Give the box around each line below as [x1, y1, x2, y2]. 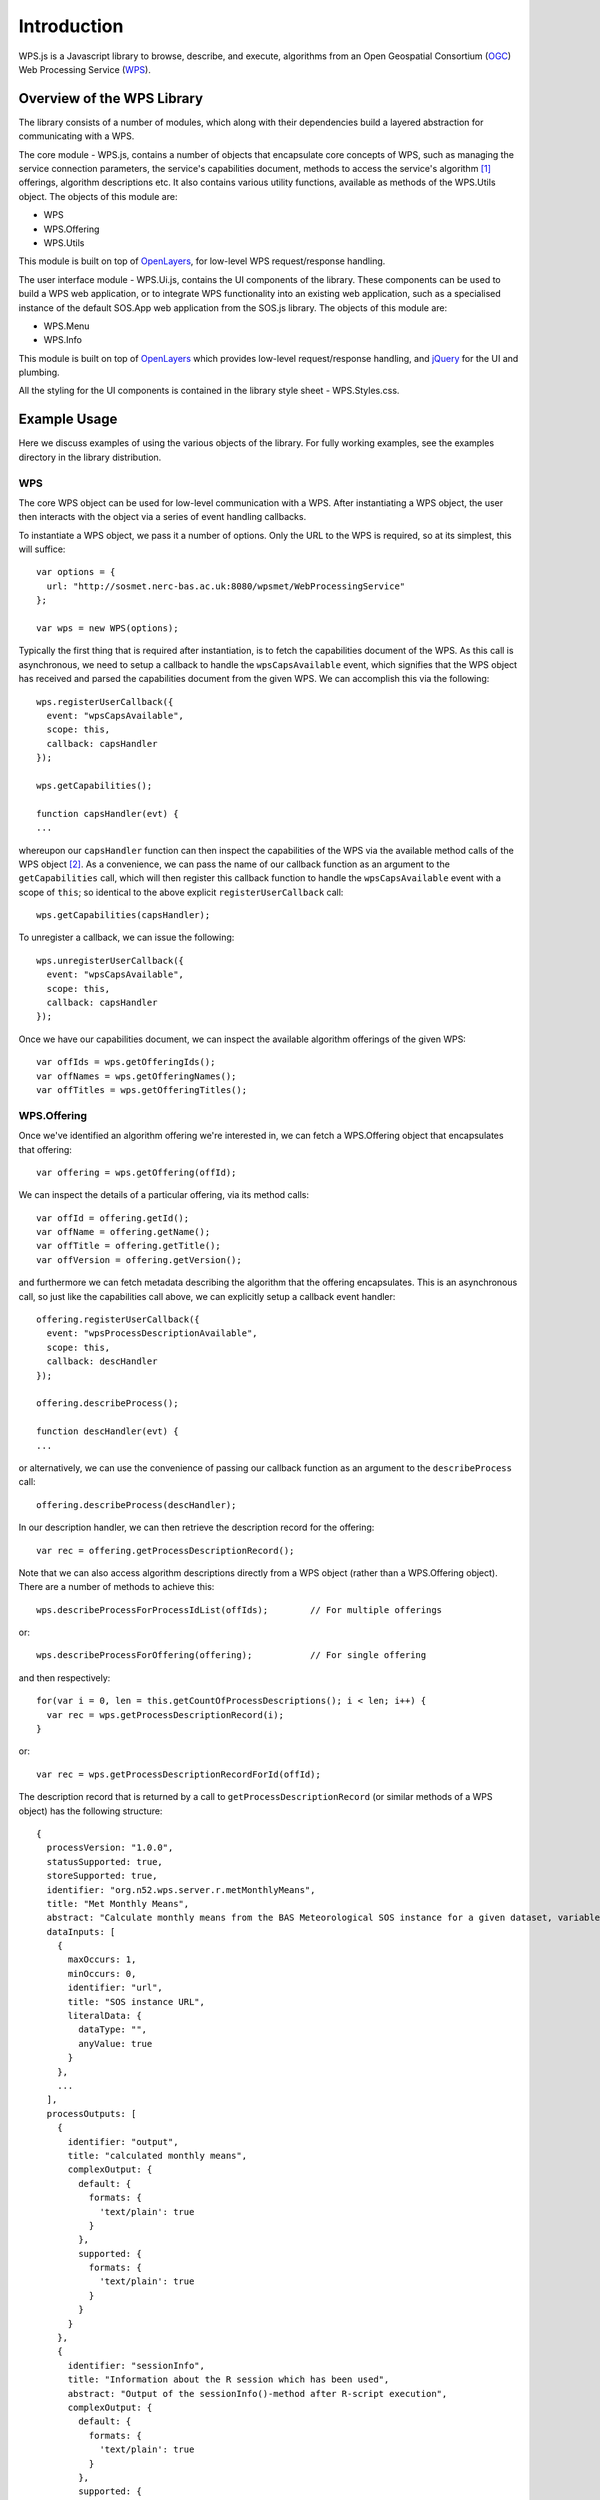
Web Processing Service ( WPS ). [18, 63, 152, 75]
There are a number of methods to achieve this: [18, 1581, 215, 1593]
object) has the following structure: [18, 1805, 163, 1817]
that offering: [18, 1143, 72, 1155]
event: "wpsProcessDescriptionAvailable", [46, 1328, 259, 1339]
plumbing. [18, 366, 60, 379]
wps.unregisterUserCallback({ [36, 955, 185, 966]
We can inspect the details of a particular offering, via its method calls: [18, 1189, 310, 1201]
